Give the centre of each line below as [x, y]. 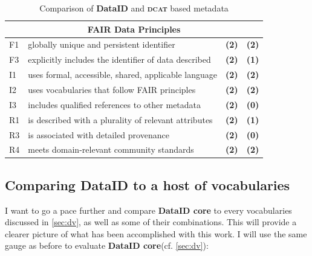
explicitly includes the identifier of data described [119, 59]
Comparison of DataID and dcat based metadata [134, 8]
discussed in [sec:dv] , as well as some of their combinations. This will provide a [151, 222]
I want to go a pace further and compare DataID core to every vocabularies [148, 210]
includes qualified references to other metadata [115, 104]
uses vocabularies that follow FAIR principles [112, 89]
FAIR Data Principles [134, 29]
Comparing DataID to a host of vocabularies [148, 184]
